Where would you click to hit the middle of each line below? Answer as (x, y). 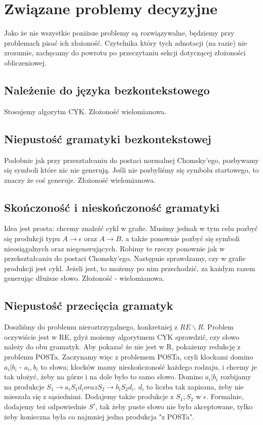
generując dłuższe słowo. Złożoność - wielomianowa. (84, 278)
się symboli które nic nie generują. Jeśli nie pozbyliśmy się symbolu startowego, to (131, 170)
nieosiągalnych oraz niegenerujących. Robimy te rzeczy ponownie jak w (115, 248)
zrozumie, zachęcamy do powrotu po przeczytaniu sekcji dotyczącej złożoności (125, 53)
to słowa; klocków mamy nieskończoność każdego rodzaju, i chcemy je (149, 366)
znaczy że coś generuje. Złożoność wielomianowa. (80, 179)
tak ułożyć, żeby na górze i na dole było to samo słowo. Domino (104, 377)
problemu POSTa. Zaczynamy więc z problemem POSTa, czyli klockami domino (129, 357)
